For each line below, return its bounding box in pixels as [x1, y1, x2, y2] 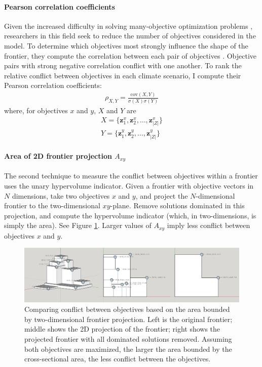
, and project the [135, 190, 188, 201]
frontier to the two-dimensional [4, 200, 100, 211]
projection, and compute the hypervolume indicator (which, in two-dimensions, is [4, 210, 256, 220]
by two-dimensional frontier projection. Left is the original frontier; [24, 313, 233, 324]
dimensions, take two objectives [12, 190, 110, 201]
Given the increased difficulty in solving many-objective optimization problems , [4, 20, 253, 31]
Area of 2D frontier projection [4, 151, 112, 161]
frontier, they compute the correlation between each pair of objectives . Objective [4, 50, 257, 61]
